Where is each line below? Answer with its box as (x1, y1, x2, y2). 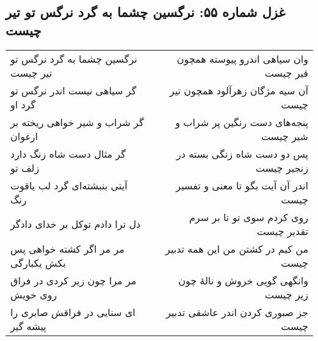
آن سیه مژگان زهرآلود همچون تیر (169, 83, 308, 97)
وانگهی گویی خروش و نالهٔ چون (178, 273, 308, 287)
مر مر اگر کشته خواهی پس (10, 241, 125, 256)
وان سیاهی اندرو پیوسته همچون (176, 51, 308, 66)
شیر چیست (261, 128, 308, 143)
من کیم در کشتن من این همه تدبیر (165, 241, 308, 256)
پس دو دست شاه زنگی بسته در (176, 146, 308, 161)
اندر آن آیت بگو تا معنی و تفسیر (176, 178, 308, 192)
